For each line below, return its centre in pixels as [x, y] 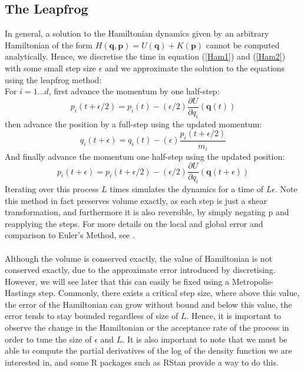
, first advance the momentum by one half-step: [134, 91]
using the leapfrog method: [53, 79]
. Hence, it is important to [234, 316]
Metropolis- [252, 281]
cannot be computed [243, 45]
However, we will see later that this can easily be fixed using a [117, 281]
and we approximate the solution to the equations [195, 68]
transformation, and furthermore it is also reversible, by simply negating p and [147, 212]
